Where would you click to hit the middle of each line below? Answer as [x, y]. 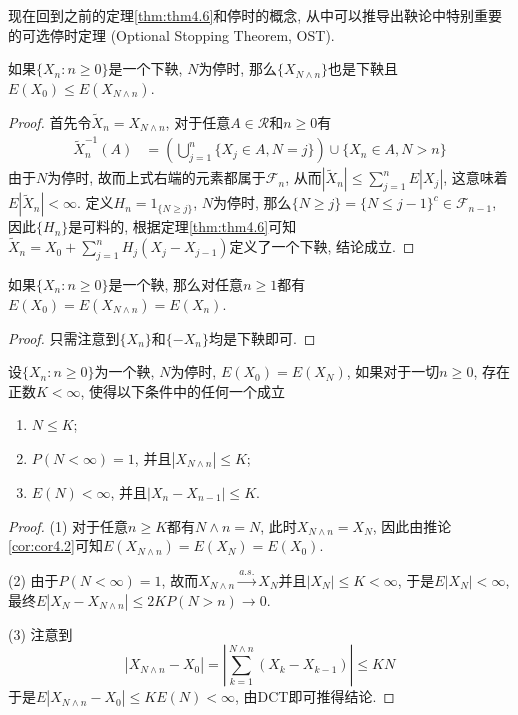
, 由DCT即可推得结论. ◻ [314, 696]
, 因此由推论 [412, 525]
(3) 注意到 [40, 633]
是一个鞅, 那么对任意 [176, 283]
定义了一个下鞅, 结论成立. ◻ [322, 246]
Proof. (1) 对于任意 [68, 525]
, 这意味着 [475, 177]
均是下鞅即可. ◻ [262, 337]
